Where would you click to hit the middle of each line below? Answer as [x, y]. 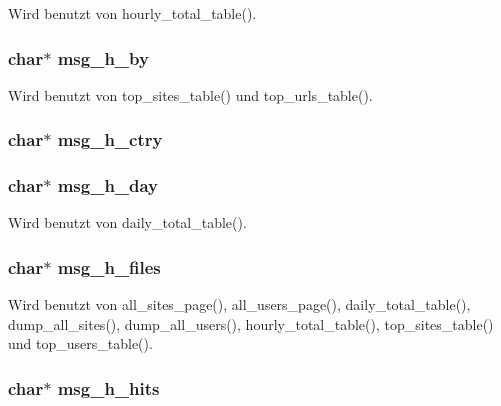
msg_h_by [103, 57]
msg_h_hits [108, 387]
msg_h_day [108, 185]
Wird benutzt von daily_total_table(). [127, 222]
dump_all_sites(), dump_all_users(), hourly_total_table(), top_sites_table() [251, 323]
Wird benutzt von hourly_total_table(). [132, 13]
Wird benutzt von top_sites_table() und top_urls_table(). [190, 94]
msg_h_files [109, 266]
